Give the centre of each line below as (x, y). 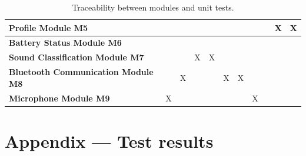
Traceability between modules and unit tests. (153, 7)
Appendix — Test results (109, 140)
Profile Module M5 (49, 27)
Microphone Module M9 (59, 98)
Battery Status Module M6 (65, 43)
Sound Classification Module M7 (76, 57)
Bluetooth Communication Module (81, 72)
